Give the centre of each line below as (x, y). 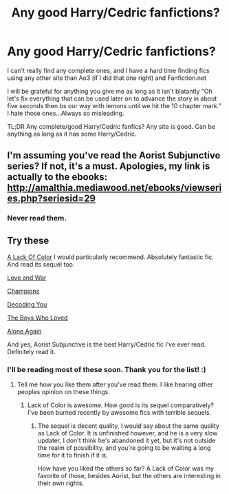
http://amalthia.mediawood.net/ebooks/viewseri (115, 188)
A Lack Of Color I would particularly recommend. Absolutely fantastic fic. (111, 257)
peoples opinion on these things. (63, 392)
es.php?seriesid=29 (52, 199)
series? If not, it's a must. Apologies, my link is (109, 166)
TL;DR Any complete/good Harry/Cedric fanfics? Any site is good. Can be (111, 126)
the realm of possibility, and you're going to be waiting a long (124, 448)
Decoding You (27, 305)
